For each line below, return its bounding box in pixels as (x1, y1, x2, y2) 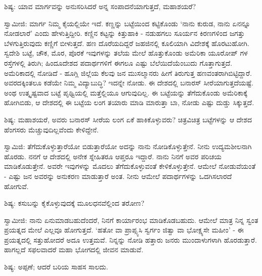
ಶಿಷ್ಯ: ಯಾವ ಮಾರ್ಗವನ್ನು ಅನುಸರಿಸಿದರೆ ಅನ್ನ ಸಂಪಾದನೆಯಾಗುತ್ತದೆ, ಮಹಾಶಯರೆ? (4, 1, 196, 11)
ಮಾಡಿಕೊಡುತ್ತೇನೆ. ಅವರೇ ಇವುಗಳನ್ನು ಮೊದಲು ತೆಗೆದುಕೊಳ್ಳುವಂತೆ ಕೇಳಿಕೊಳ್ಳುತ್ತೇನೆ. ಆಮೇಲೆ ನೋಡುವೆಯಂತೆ (4, 161, 256, 171)
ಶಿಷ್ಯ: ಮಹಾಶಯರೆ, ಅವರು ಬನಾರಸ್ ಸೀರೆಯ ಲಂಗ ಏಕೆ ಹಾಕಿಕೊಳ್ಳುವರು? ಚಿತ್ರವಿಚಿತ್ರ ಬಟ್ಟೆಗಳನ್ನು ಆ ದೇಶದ (4, 114, 252, 124)
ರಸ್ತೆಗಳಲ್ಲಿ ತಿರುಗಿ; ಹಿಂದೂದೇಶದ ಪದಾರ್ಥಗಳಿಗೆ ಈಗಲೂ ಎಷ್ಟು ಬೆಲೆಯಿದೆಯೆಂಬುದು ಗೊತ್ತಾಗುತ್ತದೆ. (4, 57, 233, 68)
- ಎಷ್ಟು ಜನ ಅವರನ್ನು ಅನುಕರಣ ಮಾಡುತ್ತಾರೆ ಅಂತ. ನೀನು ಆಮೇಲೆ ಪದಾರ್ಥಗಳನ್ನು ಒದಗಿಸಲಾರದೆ (4, 170, 232, 181)
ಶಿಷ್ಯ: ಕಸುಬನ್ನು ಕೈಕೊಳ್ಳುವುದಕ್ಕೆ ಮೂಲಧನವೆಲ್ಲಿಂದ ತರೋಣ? (4, 198, 144, 208)
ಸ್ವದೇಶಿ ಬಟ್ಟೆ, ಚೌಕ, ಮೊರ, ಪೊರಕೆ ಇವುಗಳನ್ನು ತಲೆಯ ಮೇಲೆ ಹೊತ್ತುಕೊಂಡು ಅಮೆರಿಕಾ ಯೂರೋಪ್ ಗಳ (4, 48, 248, 58)
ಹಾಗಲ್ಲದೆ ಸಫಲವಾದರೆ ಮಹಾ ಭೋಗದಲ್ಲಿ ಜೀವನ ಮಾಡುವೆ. (4, 244, 143, 255)
